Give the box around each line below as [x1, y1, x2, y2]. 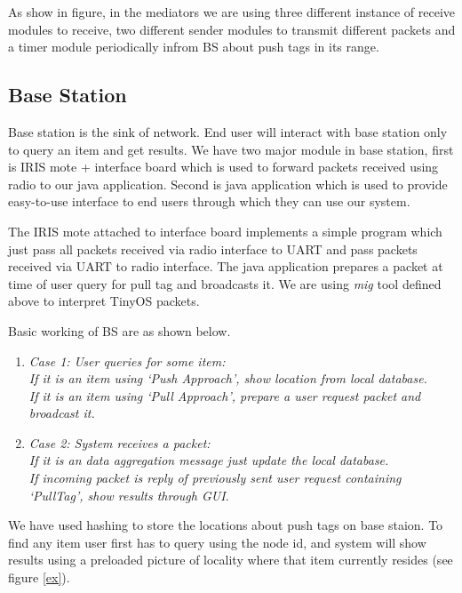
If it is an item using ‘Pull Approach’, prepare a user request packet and [28, 386, 421, 405]
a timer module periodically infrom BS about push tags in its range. [8, 37, 379, 56]
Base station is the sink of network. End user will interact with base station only [8, 122, 448, 140]
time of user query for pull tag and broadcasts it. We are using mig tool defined [8, 274, 442, 292]
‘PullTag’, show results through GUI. [28, 485, 229, 504]
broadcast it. [28, 404, 95, 422]
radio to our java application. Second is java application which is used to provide [8, 174, 448, 193]
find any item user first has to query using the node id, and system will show [8, 533, 426, 551]
